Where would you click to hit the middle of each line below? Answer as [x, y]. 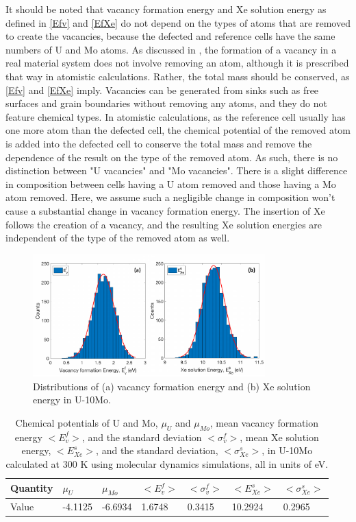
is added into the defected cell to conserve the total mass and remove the [159, 143]
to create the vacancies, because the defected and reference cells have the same [170, 36]
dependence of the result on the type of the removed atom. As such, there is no [172, 157]
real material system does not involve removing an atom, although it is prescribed [177, 63]
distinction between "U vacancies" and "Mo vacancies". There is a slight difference [177, 170]
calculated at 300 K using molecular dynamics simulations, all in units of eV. [167, 463]
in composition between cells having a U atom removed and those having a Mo [171, 183]
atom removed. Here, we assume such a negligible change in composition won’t [170, 197]
